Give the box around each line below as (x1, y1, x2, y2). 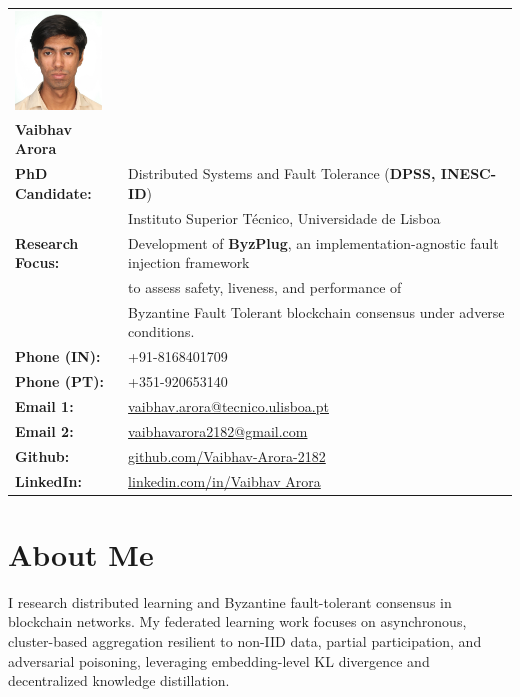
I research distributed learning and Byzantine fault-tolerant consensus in (8, 591, 452, 612)
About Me (8, 533, 154, 574)
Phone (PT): (15, 371, 104, 392)
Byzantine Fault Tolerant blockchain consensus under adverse (128, 301, 505, 322)
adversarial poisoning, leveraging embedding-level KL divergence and (8, 650, 430, 671)
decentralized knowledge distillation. (8, 670, 230, 691)
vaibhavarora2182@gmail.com (128, 420, 308, 441)
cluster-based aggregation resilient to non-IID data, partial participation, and (8, 630, 482, 651)
